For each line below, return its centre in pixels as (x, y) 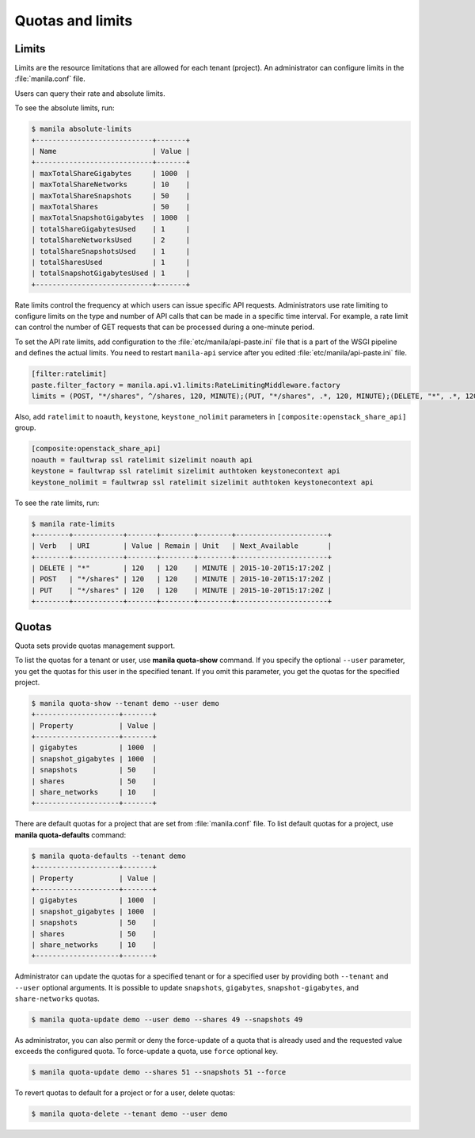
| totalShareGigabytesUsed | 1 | (110, 229)
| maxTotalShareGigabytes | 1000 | (110, 173)
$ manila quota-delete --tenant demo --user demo (129, 1114)
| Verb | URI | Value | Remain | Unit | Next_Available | (182, 546)
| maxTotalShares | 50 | (110, 207)
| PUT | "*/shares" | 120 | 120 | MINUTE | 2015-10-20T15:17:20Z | (182, 590)
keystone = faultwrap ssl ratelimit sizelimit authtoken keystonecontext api (186, 471)
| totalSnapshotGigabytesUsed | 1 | (110, 273)
